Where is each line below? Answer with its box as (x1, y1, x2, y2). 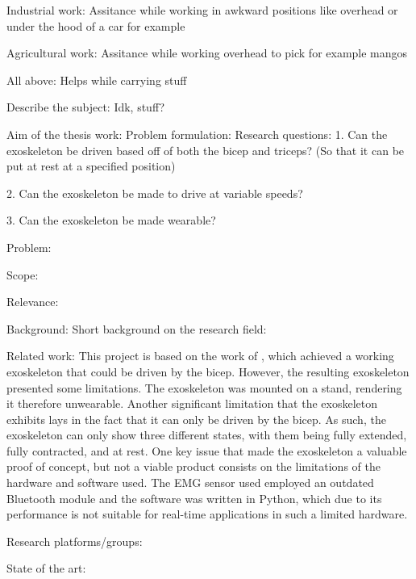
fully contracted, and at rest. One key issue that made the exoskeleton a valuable (6, 442, 407, 459)
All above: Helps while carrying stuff (6, 71, 187, 88)
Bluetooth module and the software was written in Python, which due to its (6, 489, 382, 506)
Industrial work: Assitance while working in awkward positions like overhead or (6, 2, 398, 18)
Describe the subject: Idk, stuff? (6, 99, 165, 115)
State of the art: (6, 560, 86, 577)
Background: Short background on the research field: (6, 320, 267, 337)
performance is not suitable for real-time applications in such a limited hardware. (6, 506, 408, 522)
